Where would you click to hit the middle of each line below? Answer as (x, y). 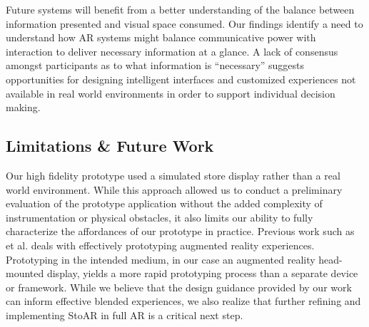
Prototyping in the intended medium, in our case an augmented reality (161, 259)
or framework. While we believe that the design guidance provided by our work (179, 287)
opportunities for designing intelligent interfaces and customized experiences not (181, 79)
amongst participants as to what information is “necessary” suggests (155, 65)
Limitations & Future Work (110, 146)
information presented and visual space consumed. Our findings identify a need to (184, 23)
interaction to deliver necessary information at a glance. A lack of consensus (172, 51)
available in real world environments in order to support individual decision (171, 93)
